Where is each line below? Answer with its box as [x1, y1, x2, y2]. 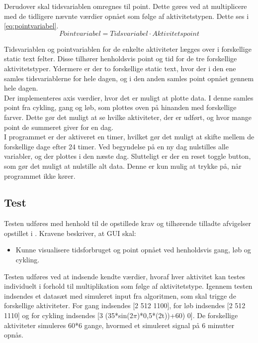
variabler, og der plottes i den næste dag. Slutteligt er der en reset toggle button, [4, 151, 251, 161]
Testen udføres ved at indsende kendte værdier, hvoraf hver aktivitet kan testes [4, 271, 246, 281]
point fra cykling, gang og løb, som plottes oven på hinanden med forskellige [4, 102, 237, 113]
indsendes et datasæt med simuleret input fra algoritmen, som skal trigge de [4, 290, 236, 301]
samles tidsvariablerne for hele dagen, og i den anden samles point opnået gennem [4, 73, 254, 83]
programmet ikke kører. [4, 170, 76, 181]
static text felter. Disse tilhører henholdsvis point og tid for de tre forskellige [4, 53, 237, 64]
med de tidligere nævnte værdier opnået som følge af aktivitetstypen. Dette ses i [4, 10, 249, 21]
